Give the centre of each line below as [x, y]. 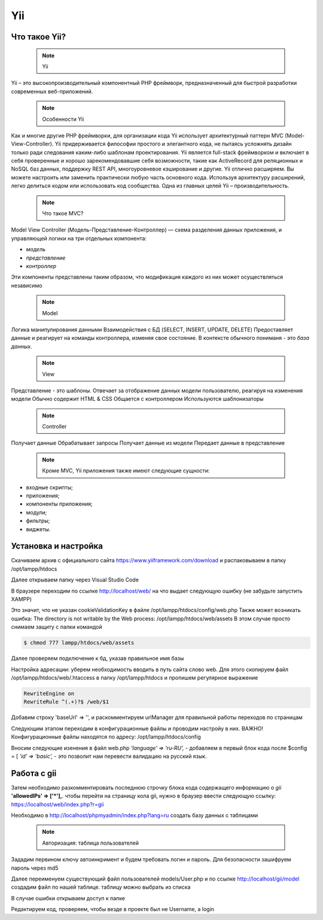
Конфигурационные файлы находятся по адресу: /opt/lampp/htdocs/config [106, 737]
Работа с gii [34, 773]
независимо [27, 285]
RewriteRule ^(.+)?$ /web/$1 [66, 702]
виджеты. [38, 529]
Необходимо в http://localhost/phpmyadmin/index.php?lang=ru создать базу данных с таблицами [135, 815]
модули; [36, 512]
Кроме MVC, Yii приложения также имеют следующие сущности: [126, 471]
